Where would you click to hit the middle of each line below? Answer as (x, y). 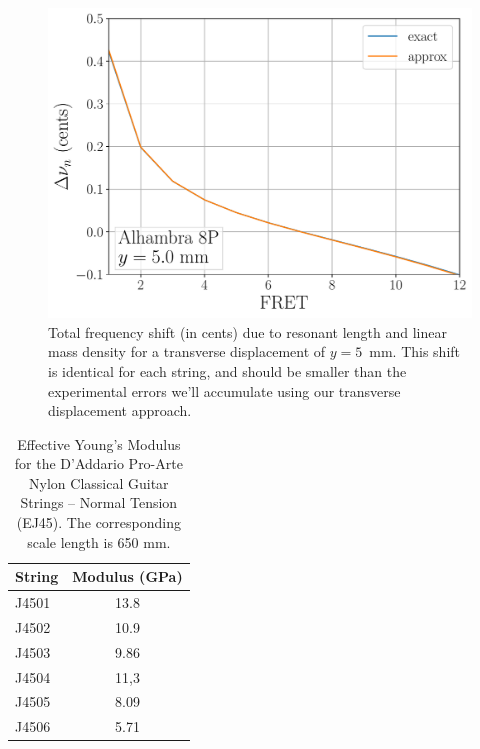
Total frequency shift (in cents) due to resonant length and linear (247, 331)
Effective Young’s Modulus (99, 443)
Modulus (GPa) (127, 576)
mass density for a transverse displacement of (187, 351)
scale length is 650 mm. (99, 541)
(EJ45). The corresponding (98, 522)
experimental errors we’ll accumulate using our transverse (224, 390)
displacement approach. (120, 410)
